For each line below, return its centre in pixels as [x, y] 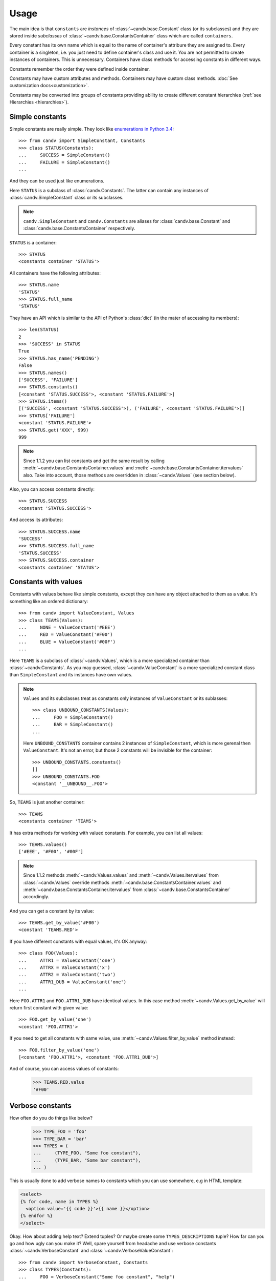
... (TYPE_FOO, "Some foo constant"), [87, 1153]
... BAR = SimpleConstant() [73, 725]
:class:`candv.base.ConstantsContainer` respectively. [79, 229]
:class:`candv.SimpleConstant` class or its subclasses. [66, 198]
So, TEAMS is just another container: [47, 802]
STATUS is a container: [33, 242]
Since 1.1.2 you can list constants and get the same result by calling [94, 461]
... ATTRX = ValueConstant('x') [64, 968]
